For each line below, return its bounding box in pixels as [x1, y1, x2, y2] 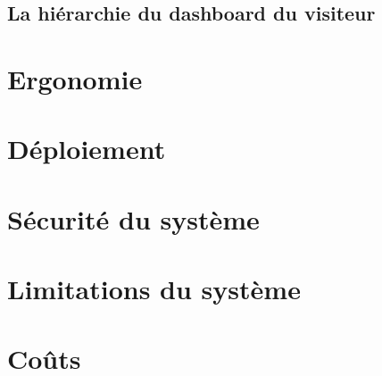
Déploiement [7, 130, 166, 167]
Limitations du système [7, 271, 301, 307]
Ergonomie [7, 60, 143, 96]
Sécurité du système [7, 200, 260, 237]
